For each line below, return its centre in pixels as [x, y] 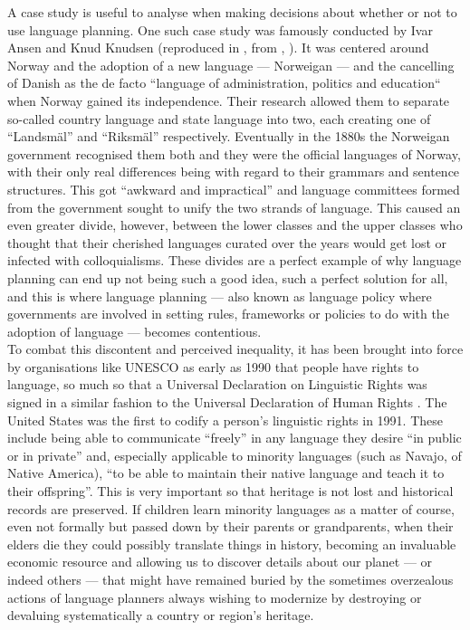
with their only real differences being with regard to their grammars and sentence [234, 172]
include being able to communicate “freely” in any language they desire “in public [235, 438]
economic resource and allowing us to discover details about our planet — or [220, 562]
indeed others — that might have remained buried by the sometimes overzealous [230, 579]
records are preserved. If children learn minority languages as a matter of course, [231, 508]
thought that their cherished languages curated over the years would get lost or [227, 242]
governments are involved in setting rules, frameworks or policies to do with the [228, 314]
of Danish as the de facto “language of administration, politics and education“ [224, 83]
